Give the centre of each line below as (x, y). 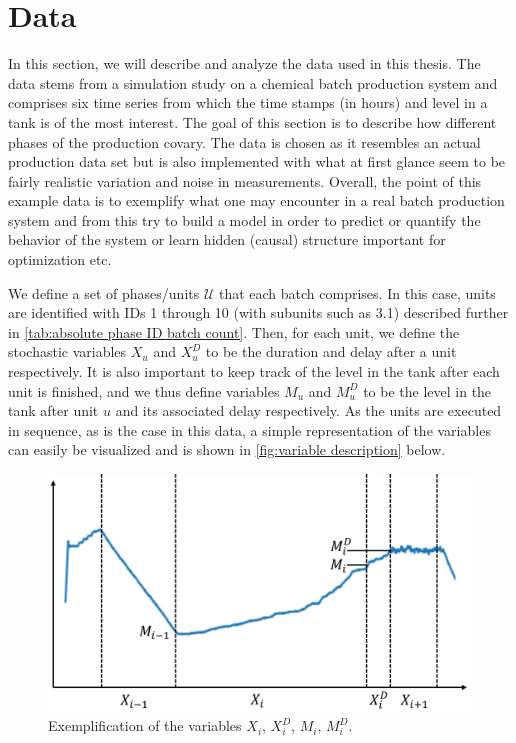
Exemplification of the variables (145, 725)
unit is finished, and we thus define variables (144, 390)
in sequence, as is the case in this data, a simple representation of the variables (249, 429)
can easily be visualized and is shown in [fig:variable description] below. (227, 449)
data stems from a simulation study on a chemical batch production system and (253, 82)
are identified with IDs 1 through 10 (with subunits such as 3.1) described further (258, 312)
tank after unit (53, 410)
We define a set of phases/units (104, 292)
